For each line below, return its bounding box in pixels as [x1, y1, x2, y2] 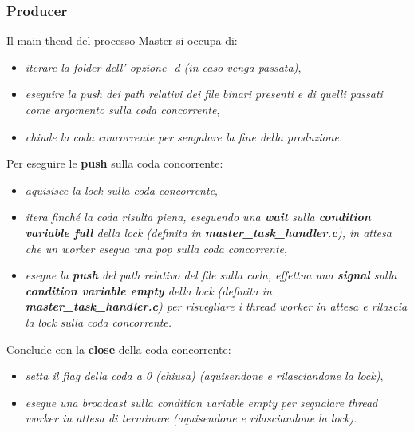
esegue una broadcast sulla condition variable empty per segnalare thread [25, 394, 378, 410]
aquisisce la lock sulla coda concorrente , [25, 181, 218, 198]
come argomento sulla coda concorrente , [25, 101, 220, 117]
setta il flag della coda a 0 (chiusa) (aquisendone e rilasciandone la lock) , [25, 367, 384, 384]
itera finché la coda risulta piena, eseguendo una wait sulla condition [25, 208, 371, 225]
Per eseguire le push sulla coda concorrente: [6, 155, 223, 172]
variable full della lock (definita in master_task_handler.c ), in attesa [25, 224, 392, 240]
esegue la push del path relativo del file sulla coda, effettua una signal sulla [25, 267, 397, 283]
